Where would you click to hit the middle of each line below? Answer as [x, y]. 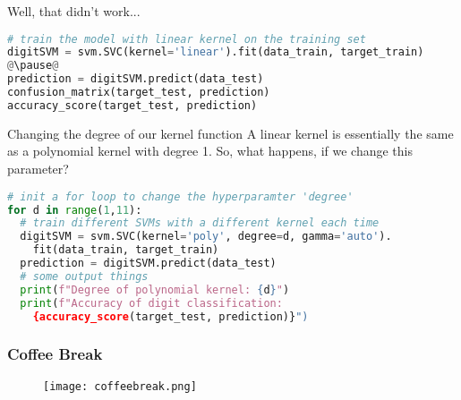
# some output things [84, 276]
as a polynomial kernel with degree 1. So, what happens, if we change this [210, 151]
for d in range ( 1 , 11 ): [75, 210]
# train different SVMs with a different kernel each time [200, 223]
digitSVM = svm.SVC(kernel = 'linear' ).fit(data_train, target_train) [216, 52]
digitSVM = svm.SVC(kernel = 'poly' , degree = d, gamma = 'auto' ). [206, 237]
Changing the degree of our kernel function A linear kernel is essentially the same [230, 133]
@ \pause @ [33, 66]
